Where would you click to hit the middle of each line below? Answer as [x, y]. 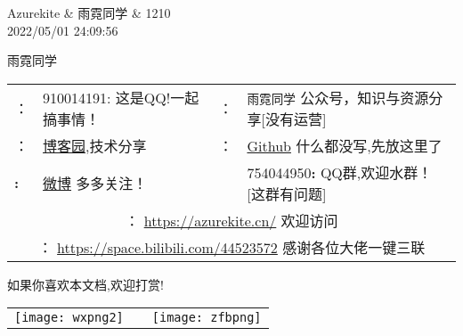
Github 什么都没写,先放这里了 [345, 145]
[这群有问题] [287, 193]
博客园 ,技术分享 [95, 145]
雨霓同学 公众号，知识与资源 [338, 97]
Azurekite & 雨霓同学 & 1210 [89, 12]
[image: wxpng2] [69, 318]
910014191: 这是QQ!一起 [121, 97]
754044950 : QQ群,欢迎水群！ [340, 172]
